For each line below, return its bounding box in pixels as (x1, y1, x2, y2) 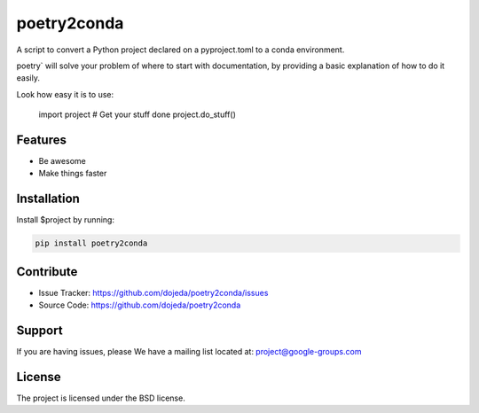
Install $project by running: (16, 214, 115, 225)
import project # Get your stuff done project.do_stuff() (38, 109, 237, 120)
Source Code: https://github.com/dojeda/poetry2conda (38, 300, 241, 310)
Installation (16, 191, 80, 206)
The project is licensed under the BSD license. (16, 393, 185, 403)
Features (16, 132, 67, 147)
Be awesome (38, 156, 86, 167)
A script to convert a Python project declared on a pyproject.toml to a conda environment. (16, 44, 345, 55)
